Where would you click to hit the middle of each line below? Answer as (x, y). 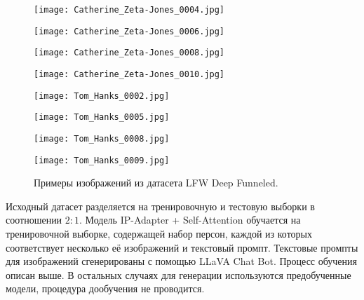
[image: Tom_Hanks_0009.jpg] (102, 160)
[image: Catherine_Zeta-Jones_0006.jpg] (129, 31)
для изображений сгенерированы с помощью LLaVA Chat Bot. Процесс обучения (182, 261)
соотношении (34, 220)
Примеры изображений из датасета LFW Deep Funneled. (156, 183)
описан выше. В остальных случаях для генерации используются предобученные (178, 274)
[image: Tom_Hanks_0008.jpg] (102, 138)
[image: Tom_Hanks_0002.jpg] (102, 96)
